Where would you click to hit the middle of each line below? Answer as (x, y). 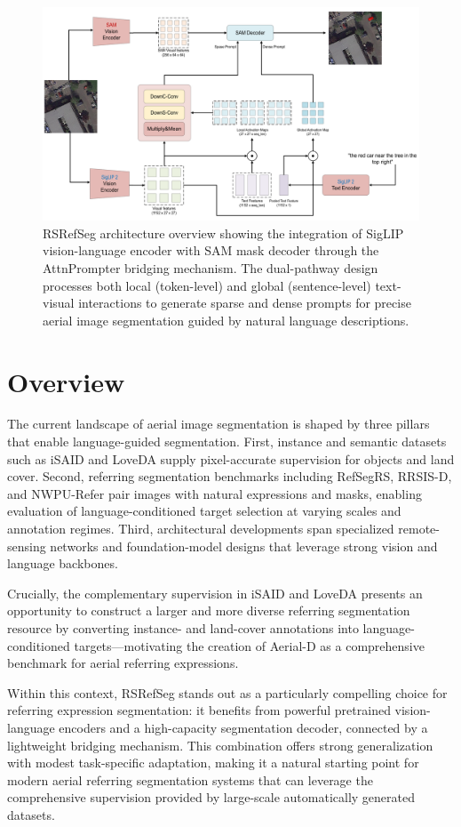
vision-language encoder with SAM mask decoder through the (211, 250)
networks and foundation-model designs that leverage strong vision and (244, 546)
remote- (419, 528)
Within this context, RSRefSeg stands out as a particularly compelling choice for (227, 692)
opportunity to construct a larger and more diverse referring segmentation (209, 610)
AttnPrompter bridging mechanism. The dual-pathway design (211, 267)
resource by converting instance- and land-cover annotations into (183, 627)
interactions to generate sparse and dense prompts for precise (245, 303)
